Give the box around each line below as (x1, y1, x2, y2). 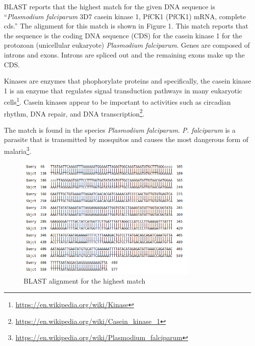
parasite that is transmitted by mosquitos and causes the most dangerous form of (4, 134, 249, 144)
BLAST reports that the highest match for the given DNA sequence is (4, 1, 215, 11)
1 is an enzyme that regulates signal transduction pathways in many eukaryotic (4, 85, 242, 95)
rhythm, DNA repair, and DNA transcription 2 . (4, 107, 145, 118)
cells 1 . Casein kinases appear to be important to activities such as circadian (4, 95, 231, 107)
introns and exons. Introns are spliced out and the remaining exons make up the (4, 49, 245, 59)
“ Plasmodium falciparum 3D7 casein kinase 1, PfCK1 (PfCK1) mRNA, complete (4, 11, 246, 21)
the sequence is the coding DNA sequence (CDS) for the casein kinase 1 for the (4, 30, 242, 40)
